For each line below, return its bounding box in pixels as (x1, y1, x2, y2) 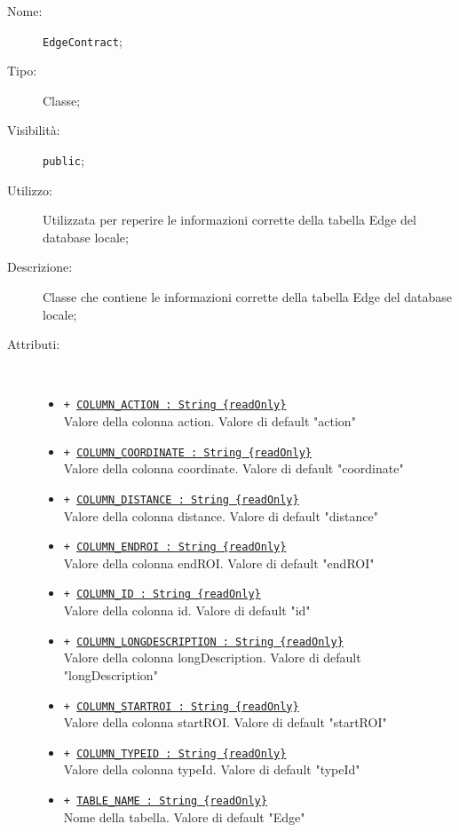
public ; (43, 151, 84, 170)
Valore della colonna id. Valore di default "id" (63, 601, 311, 620)
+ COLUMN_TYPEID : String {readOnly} (63, 747, 287, 760)
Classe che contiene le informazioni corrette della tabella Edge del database (43, 288, 452, 306)
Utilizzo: (7, 180, 52, 199)
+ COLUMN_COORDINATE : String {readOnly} (63, 446, 312, 459)
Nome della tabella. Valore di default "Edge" (63, 807, 305, 826)
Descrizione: (7, 258, 73, 276)
